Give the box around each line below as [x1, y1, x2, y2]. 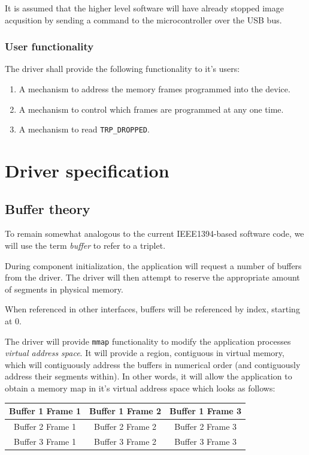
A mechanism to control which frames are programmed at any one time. [19, 103, 284, 115]
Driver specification [5, 158, 169, 183]
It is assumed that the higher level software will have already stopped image [5, 2, 284, 14]
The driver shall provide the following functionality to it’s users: [5, 62, 240, 75]
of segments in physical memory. [5, 282, 123, 295]
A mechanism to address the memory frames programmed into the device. [19, 83, 290, 95]
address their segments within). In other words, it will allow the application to [5, 370, 292, 382]
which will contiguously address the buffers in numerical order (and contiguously [5, 358, 301, 370]
